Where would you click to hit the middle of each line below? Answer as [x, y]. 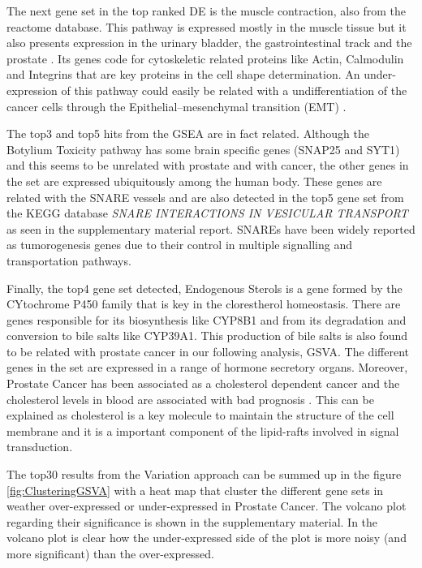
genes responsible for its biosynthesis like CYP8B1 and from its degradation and [207, 319]
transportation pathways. [69, 260]
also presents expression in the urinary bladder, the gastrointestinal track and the [209, 43]
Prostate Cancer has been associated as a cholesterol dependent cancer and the [203, 383]
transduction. [40, 447]
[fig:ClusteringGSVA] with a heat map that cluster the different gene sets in [195, 490]
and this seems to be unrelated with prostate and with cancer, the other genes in [208, 165]
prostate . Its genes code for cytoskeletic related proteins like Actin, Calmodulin [205, 58]
